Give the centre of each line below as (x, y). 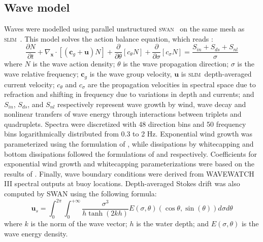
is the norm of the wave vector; (79, 223)
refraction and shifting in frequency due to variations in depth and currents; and (129, 94)
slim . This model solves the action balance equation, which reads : (109, 38)
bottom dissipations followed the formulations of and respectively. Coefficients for (130, 153)
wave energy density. (36, 233)
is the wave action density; (74, 64)
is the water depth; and (172, 223)
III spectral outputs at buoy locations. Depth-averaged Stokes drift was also (122, 183)
